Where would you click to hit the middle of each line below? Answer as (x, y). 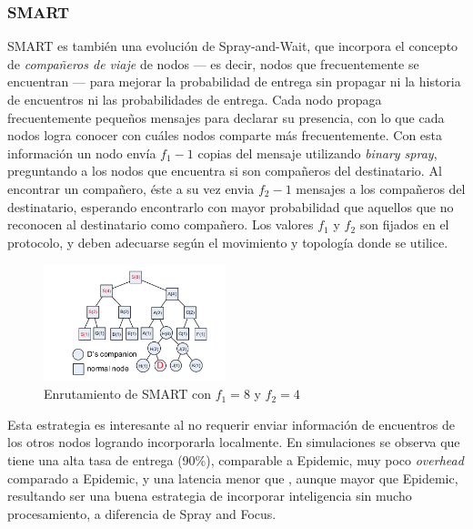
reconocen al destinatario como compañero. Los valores (161, 224)
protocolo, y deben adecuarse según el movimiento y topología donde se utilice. (228, 242)
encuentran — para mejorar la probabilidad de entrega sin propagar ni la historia (234, 81)
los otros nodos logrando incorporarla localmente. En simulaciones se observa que (234, 442)
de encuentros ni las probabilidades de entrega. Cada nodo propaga (195, 99)
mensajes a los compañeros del (381, 188)
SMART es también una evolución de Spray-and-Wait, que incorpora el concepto (233, 46)
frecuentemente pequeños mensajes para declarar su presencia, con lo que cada (226, 117)
